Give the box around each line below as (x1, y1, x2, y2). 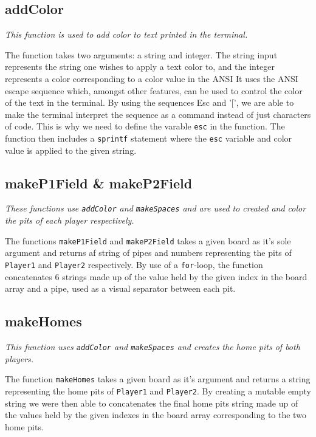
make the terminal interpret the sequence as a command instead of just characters (5, 108, 311, 120)
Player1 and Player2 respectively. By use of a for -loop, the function (5, 258, 263, 270)
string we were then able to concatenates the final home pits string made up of (5, 396, 298, 409)
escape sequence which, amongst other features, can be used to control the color (5, 84, 303, 97)
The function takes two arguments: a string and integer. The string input (5, 48, 278, 61)
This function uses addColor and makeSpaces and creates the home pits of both (5, 340, 300, 353)
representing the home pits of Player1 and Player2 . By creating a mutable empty (5, 384, 311, 397)
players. (5, 352, 34, 365)
